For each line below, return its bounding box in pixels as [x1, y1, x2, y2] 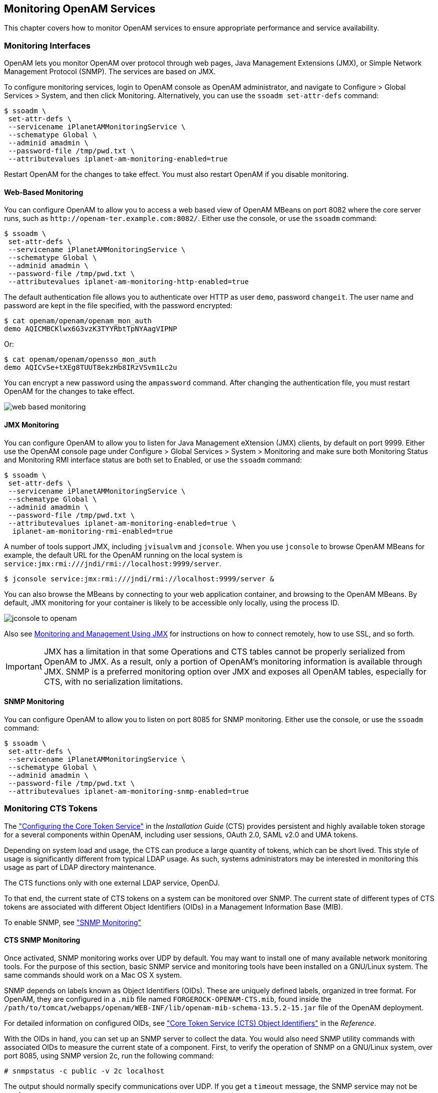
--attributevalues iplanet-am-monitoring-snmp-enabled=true [8, 787, 249, 795]
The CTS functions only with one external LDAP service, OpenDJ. [4, 878, 220, 887]
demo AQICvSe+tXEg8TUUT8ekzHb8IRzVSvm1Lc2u [4, 363, 177, 372]
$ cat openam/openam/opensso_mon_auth [4, 355, 156, 364]
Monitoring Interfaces [4, 40, 91, 51]
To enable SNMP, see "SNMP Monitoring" [4, 918, 142, 927]
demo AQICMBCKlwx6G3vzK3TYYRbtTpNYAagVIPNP [4, 325, 177, 333]
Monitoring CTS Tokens [4, 803, 98, 814]
